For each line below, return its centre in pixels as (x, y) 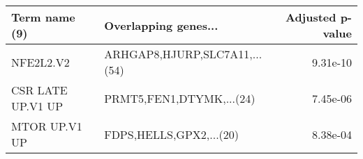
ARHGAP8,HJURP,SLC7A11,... (183, 54)
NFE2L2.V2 (40, 62)
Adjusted (311, 17)
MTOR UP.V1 (47, 126)
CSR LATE (39, 90)
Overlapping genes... (161, 25)
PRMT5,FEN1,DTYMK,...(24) (180, 98)
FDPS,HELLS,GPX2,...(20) (172, 134)
